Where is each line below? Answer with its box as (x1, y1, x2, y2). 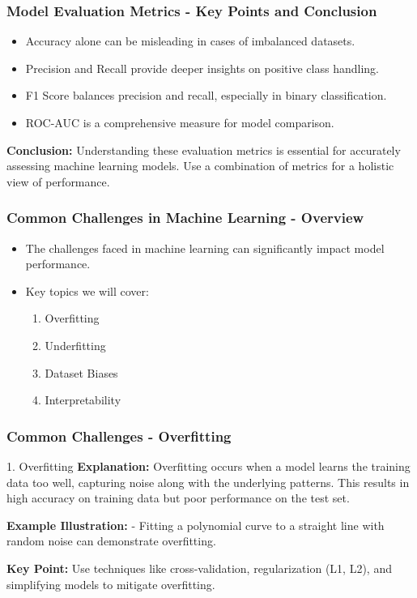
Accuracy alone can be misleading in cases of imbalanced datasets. (25, 32, 355, 49)
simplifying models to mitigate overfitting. (6, 575, 215, 592)
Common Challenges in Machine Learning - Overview (6, 207, 364, 228)
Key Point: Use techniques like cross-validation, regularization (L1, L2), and (6, 559, 392, 576)
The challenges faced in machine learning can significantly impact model (25, 239, 385, 256)
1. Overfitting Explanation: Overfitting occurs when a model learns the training (6, 457, 411, 474)
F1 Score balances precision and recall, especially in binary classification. (25, 87, 387, 104)
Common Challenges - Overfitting (6, 425, 232, 446)
